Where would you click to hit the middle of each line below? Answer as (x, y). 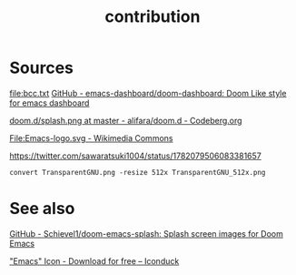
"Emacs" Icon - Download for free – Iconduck (94, 260)
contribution (153, 17)
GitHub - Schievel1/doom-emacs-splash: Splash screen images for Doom (146, 233)
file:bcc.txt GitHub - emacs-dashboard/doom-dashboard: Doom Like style (148, 93)
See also (42, 209)
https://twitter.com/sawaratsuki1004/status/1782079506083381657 (135, 156)
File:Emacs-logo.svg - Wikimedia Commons (91, 137)
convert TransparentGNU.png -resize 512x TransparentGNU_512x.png (138, 172)
